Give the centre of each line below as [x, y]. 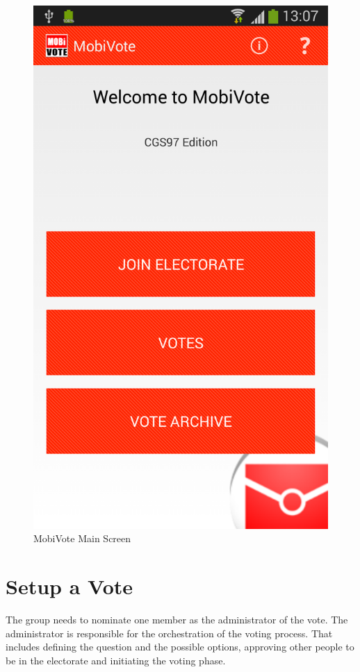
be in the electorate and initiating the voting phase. [116, 660]
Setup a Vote [69, 586]
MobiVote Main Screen [82, 538]
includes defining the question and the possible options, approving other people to [180, 647]
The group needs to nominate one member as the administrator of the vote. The [177, 620]
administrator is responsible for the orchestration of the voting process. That [169, 633]
